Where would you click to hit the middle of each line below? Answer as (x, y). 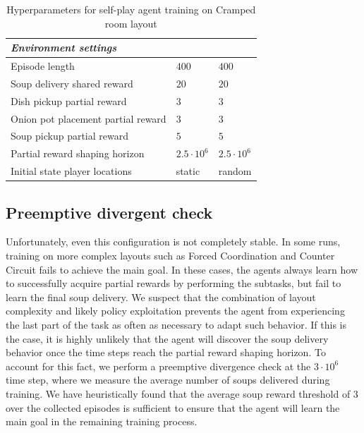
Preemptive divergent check (109, 212)
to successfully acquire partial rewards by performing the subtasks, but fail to (174, 283)
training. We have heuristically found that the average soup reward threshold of (178, 393)
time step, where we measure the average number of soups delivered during (168, 380)
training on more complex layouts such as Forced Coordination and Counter (170, 255)
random (235, 171)
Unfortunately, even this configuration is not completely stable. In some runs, (173, 242)
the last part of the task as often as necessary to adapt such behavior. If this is (176, 324)
